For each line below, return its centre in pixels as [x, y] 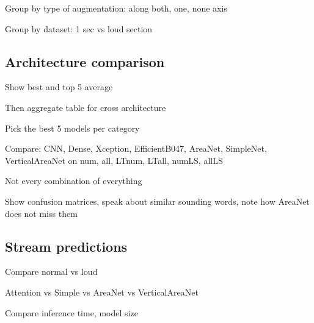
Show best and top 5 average [59, 87]
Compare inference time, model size [71, 312]
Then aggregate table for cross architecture [86, 107]
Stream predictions [66, 246]
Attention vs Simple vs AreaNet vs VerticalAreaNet [102, 292]
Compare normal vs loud [51, 272]
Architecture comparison [85, 61]
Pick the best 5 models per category [72, 128]
